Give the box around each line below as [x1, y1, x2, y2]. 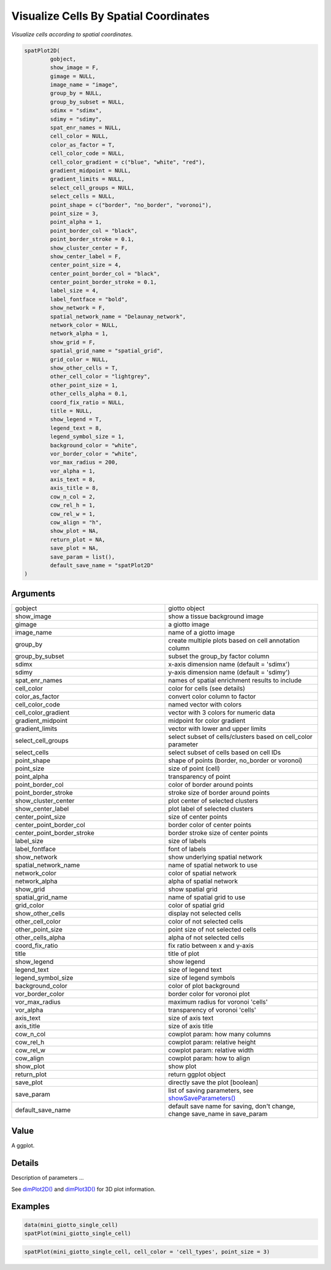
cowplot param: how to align [168, 1054, 251, 1062]
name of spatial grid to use [168, 893, 245, 901]
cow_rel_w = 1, [50, 510, 96, 518]
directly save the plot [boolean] [168, 1078, 259, 1087]
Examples [11, 1201, 50, 1212]
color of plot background [168, 981, 240, 990]
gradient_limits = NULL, [50, 175, 125, 183]
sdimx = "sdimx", [50, 107, 102, 114]
